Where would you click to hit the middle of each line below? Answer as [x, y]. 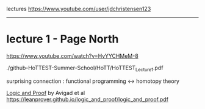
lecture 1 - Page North [63, 39]
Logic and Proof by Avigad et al [46, 93]
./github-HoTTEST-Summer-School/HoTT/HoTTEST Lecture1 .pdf [85, 68]
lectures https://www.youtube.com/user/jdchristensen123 [79, 9]
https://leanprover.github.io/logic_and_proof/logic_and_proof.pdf [88, 99]
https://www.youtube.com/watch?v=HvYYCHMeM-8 [72, 56]
